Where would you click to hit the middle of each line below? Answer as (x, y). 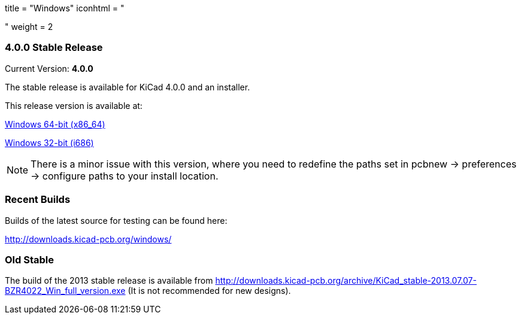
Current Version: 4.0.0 (49, 68)
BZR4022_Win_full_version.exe (65, 291)
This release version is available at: (74, 105)
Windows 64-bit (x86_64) (55, 124)
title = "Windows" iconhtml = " (65, 8)
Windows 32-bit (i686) (49, 142)
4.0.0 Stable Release (54, 48)
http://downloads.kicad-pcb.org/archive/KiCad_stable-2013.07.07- (346, 281)
